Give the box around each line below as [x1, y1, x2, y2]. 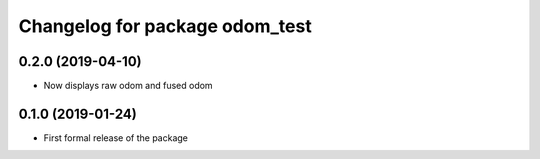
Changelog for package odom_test [18, 15, 312, 37]
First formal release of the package [43, 131, 189, 144]
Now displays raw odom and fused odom [43, 80, 214, 92]
